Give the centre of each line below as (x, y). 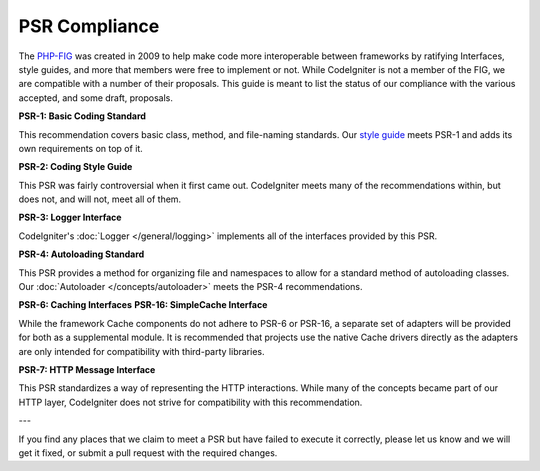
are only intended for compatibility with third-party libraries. (141, 351)
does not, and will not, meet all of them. (100, 199)
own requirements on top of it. (81, 148)
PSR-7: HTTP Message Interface (87, 369)
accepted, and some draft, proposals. (96, 97)
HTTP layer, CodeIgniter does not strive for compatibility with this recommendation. (190, 402)
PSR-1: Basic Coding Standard (82, 116)
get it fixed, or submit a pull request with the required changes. (148, 452)
